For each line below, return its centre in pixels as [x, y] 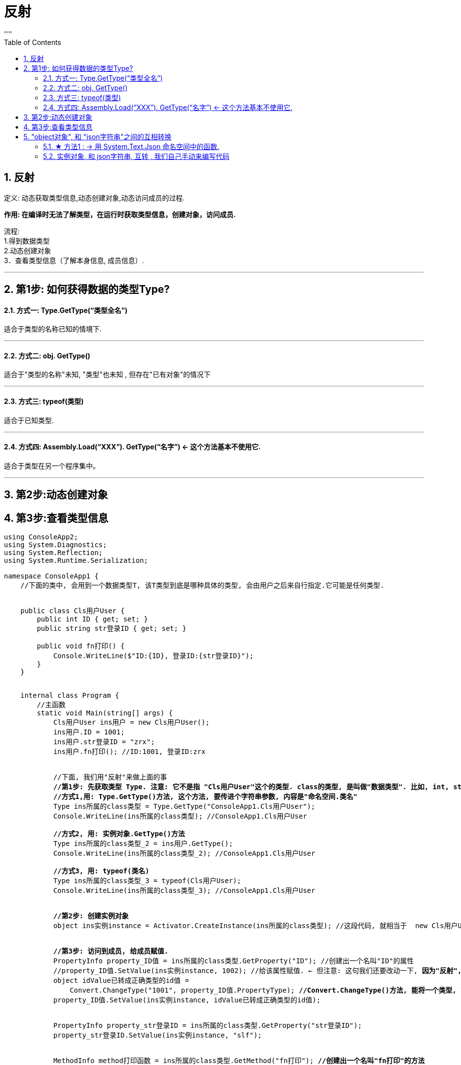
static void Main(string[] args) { [105, 713]
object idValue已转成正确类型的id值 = [121, 981]
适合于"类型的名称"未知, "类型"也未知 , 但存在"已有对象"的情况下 [107, 375]
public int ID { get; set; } [93, 619]
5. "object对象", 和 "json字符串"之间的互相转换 [98, 136]
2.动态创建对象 [28, 250]
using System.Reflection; [53, 553]
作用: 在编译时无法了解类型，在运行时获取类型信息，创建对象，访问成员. [120, 214]
